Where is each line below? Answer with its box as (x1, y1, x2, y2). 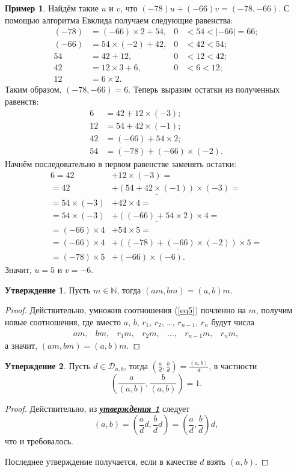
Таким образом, (5, 83, 62, 96)
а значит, (5, 339, 38, 351)
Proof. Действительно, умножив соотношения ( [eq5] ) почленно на (5, 304, 246, 316)
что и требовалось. (5, 435, 74, 447)
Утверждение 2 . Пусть (5, 359, 91, 372)
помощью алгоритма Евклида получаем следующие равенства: (5, 13, 233, 26)
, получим (256, 304, 293, 316)
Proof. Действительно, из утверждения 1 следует (5, 402, 190, 414)
